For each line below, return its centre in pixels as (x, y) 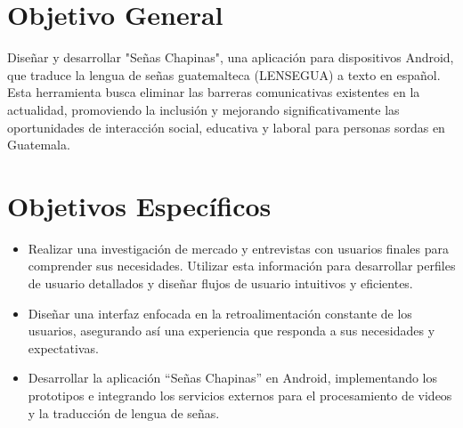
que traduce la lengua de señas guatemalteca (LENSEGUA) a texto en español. (224, 74)
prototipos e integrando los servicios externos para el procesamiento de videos (240, 395)
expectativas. (63, 347)
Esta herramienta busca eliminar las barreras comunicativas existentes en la (214, 92)
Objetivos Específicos (139, 205)
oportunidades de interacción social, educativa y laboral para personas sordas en (226, 127)
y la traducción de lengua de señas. (124, 412)
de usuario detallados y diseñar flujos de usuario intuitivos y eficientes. (220, 283)
